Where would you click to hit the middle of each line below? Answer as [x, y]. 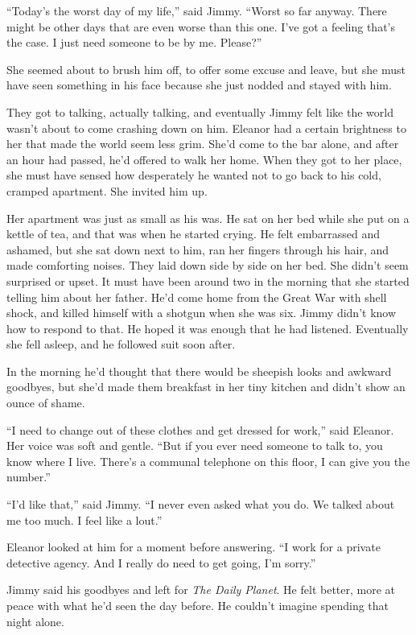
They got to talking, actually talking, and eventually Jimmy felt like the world [200, 111]
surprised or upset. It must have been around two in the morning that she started [208, 280]
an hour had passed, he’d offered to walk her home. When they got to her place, [204, 159]
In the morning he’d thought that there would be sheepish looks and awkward [199, 371]
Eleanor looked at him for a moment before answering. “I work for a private [194, 547]
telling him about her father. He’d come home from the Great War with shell [197, 297]
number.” [29, 477]
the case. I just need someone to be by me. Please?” [134, 42]
